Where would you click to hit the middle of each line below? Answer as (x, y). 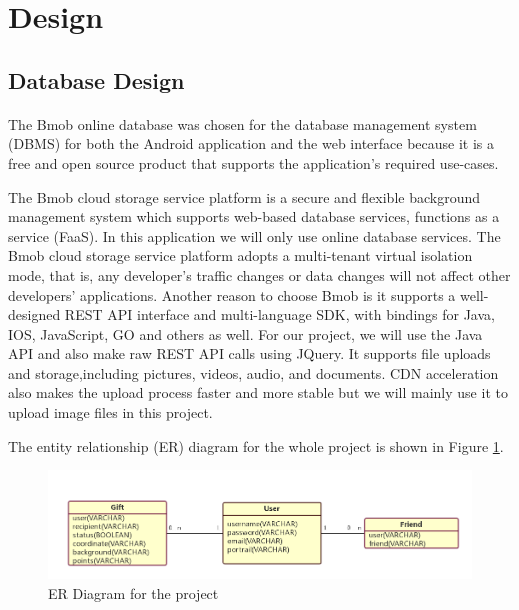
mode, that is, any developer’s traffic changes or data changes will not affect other (259, 274)
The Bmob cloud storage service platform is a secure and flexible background (244, 196)
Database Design (96, 79)
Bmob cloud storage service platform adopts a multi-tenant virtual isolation (240, 255)
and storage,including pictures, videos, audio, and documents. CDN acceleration (253, 372)
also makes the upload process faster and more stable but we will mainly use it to (258, 392)
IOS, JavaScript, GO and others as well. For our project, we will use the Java (245, 333)
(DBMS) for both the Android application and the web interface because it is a (251, 143)
